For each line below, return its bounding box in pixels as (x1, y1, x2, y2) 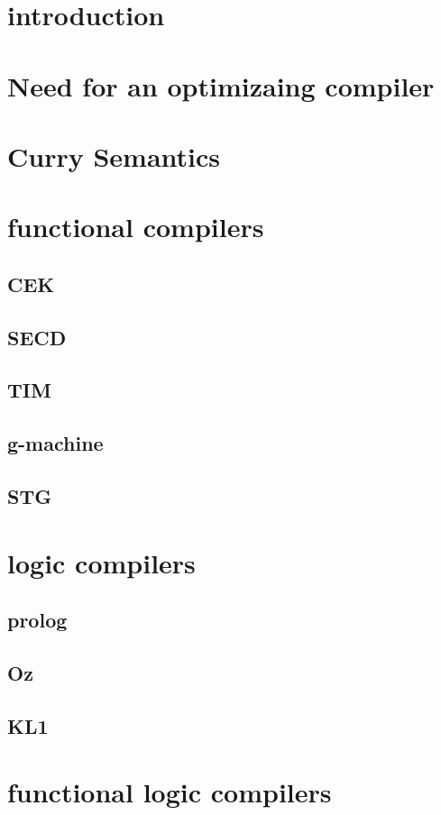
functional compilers (7, 208, 264, 245)
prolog (7, 606, 68, 634)
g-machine (7, 429, 104, 457)
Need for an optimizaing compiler (7, 67, 435, 104)
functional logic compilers (7, 774, 332, 810)
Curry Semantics (7, 137, 221, 174)
